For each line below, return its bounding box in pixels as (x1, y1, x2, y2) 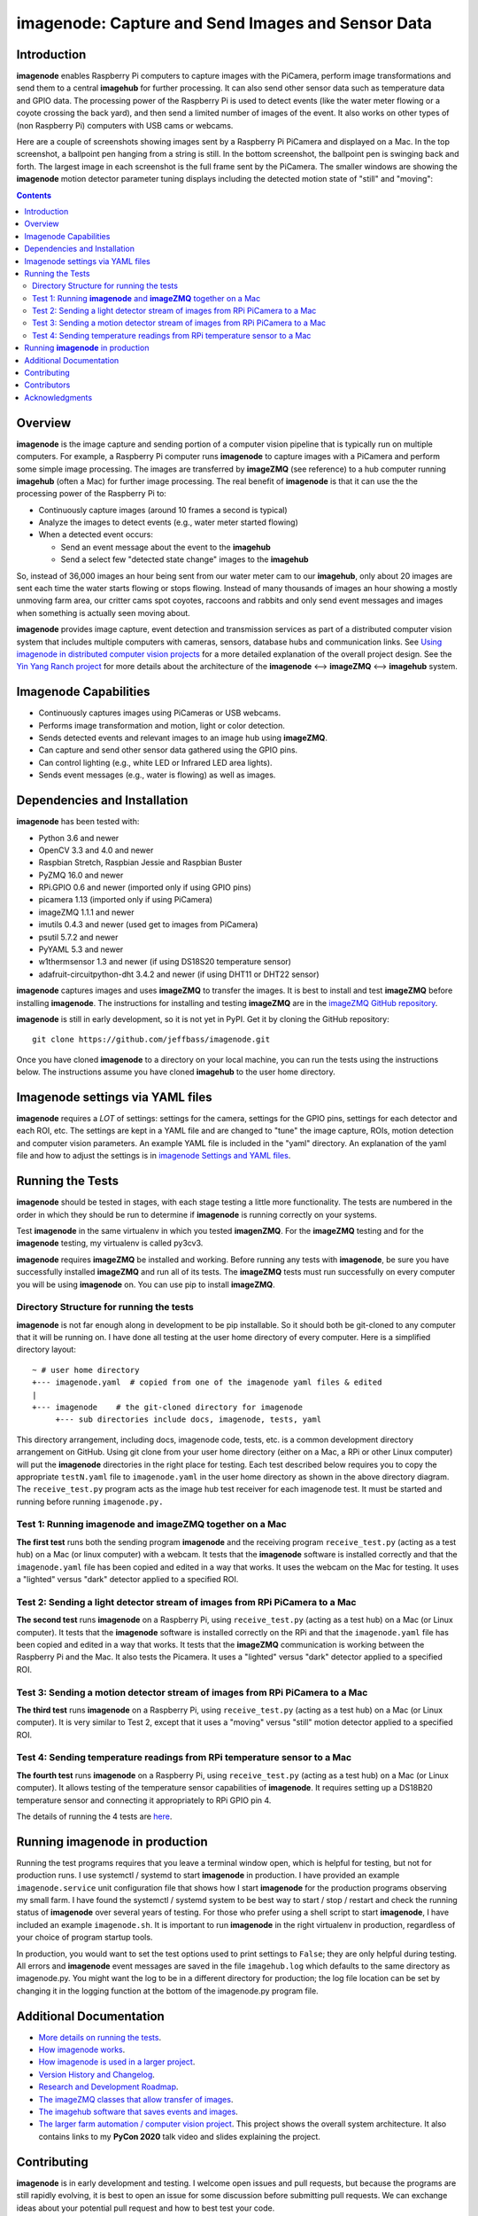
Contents (16, 190, 52, 200)
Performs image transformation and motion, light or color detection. (38, 720, 285, 730)
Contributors (24, 379, 71, 390)
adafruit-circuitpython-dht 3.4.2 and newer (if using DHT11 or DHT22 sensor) (38, 969, 320, 979)
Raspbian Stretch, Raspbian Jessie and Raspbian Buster (38, 857, 243, 868)
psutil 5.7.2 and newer (38, 932, 119, 942)
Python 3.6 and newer (38, 832, 119, 843)
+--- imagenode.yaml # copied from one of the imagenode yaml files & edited (32, 1377, 382, 1387)
